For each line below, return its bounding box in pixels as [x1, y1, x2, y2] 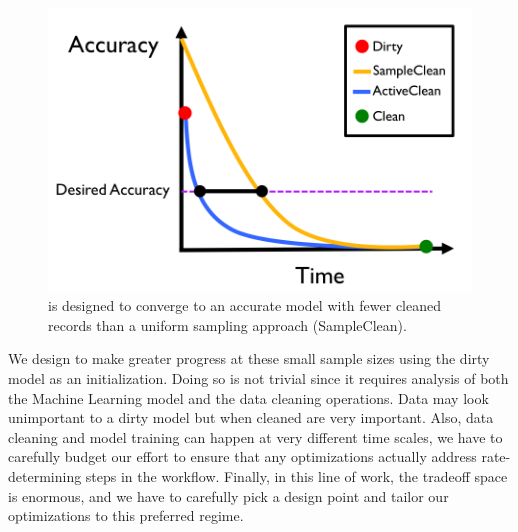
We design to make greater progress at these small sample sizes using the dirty [8, 348, 490, 369]
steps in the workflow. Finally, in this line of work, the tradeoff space [85, 465, 508, 486]
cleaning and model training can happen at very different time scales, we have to [8, 426, 503, 447]
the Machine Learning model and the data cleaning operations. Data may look [8, 387, 489, 408]
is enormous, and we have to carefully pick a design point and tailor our [8, 485, 449, 506]
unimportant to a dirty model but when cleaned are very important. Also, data [8, 407, 494, 428]
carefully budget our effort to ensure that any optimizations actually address [8, 446, 477, 467]
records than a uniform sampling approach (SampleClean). [48, 314, 407, 335]
